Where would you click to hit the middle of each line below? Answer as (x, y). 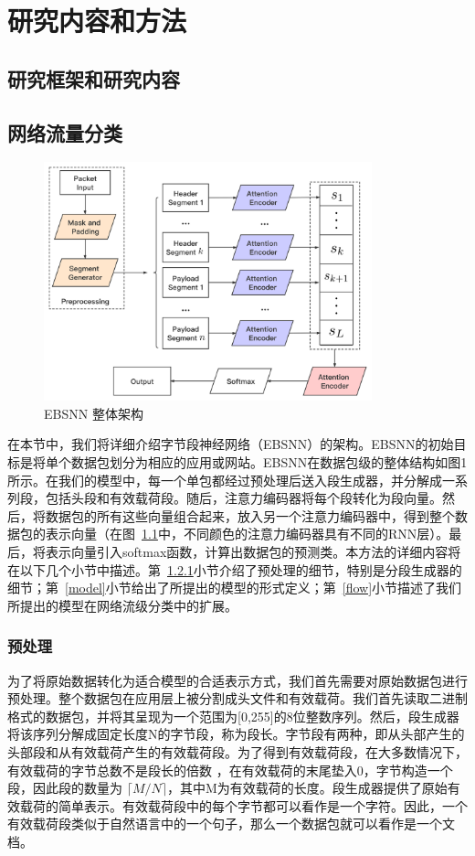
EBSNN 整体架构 (94, 413)
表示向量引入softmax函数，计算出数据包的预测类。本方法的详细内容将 (253, 551)
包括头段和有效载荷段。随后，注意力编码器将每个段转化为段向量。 (243, 498)
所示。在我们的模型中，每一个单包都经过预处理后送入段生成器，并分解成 (225, 480)
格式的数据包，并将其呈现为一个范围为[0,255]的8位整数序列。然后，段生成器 (233, 716)
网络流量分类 (65, 132)
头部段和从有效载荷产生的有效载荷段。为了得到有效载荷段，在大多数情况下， (237, 751)
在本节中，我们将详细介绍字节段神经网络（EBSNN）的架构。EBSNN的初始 (231, 444)
